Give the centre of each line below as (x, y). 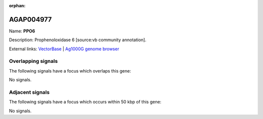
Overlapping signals (33, 61)
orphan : (17, 6)
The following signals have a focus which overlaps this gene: (70, 71)
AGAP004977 (30, 19)
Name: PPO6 (22, 31)
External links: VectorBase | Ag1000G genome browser (64, 49)
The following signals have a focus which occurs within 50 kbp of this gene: (85, 102)
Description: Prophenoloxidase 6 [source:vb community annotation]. (78, 40)
